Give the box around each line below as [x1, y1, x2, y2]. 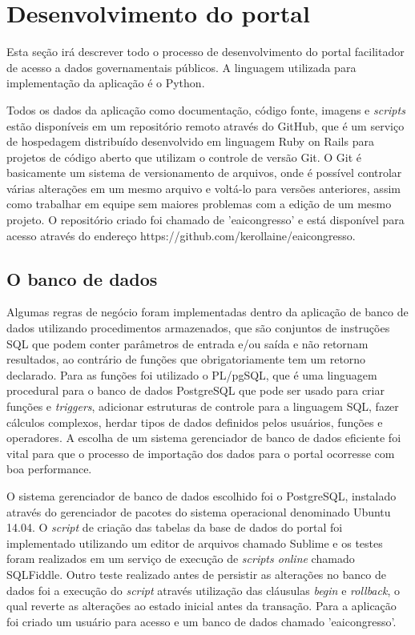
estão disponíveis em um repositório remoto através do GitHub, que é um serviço [6, 117, 405, 134]
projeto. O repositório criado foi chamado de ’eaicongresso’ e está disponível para [6, 211, 405, 228]
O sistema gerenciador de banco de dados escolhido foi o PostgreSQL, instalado [6, 487, 397, 504]
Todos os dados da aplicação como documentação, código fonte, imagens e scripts [6, 101, 405, 118]
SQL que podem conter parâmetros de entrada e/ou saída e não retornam [6, 335, 369, 352]
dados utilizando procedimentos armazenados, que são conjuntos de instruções [6, 320, 390, 336]
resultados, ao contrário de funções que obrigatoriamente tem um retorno [6, 351, 366, 368]
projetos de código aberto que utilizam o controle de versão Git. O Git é [6, 148, 362, 165]
